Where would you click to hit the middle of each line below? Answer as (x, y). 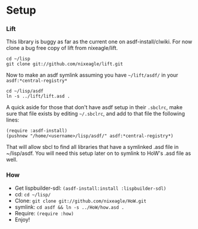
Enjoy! (22, 220)
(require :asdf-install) (37, 131)
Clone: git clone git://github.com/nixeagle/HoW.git (81, 201)
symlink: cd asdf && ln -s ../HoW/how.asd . (69, 207)
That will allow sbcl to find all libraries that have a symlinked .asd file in (92, 147)
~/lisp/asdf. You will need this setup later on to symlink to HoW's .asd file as (99, 153)
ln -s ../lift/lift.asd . (38, 96)
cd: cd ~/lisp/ (33, 194)
